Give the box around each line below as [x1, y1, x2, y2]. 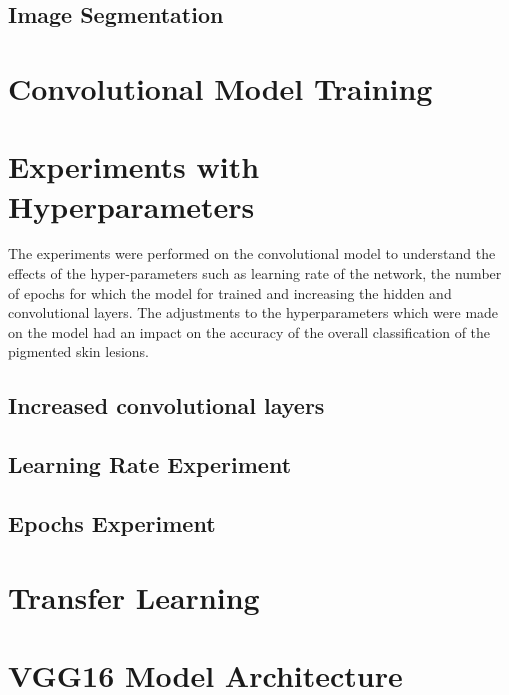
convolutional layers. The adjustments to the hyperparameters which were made [8, 302, 499, 323]
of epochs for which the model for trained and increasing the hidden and [8, 282, 452, 303]
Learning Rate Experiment [8, 449, 292, 480]
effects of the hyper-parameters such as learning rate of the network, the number [8, 263, 502, 284]
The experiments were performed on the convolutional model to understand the [8, 243, 496, 264]
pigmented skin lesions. [8, 341, 150, 362]
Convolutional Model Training [8, 67, 433, 108]
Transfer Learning [8, 576, 260, 617]
